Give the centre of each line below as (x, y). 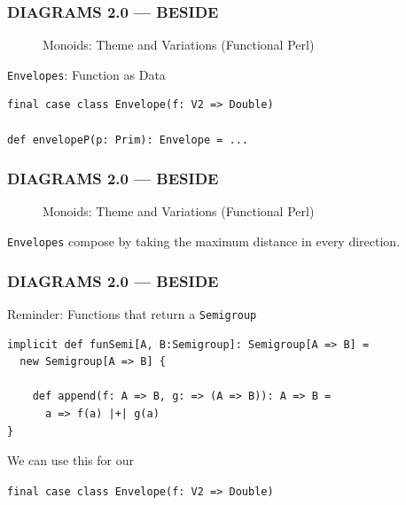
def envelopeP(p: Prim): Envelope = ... (128, 140)
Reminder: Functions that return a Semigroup (132, 313)
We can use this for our (70, 460)
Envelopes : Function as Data (86, 74)
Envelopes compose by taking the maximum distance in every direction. (204, 241)
